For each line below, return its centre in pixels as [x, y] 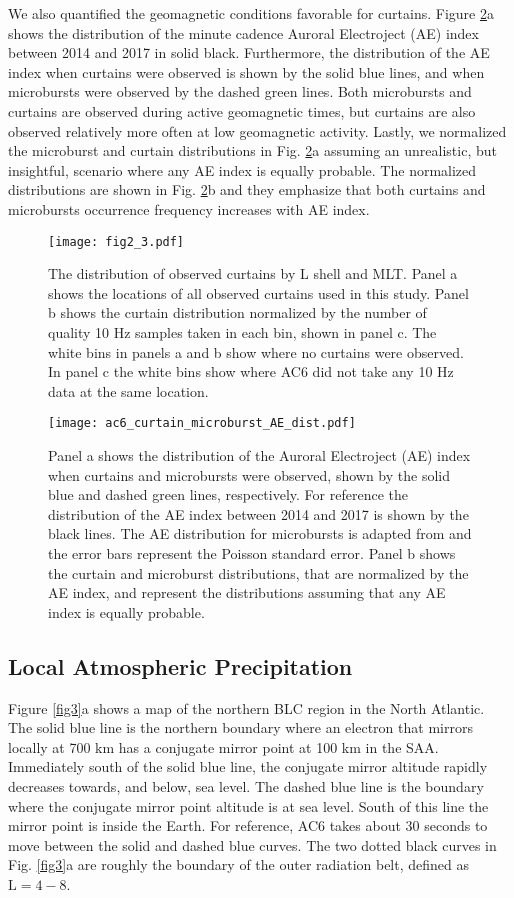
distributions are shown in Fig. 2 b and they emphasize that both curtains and [247, 189]
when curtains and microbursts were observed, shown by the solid [249, 474]
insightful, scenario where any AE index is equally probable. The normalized [242, 169]
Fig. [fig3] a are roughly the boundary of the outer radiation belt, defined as [239, 864]
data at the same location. [128, 390]
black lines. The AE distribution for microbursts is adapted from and [260, 533]
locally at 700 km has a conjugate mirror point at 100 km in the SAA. [223, 746]
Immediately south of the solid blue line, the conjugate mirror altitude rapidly [248, 766]
